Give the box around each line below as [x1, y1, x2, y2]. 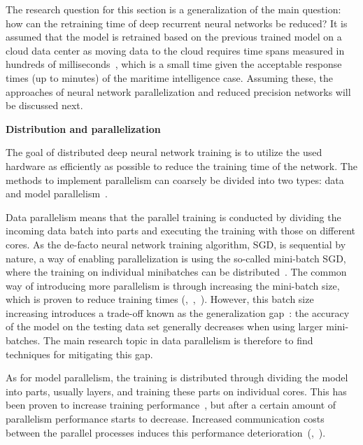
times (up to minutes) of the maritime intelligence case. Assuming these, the [6, 70, 333, 85]
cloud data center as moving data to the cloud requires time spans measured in [6, 43, 345, 57]
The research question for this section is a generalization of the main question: [6, 2, 341, 16]
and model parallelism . [6, 186, 108, 201]
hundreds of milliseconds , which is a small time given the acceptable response [6, 57, 342, 71]
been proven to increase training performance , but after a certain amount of [6, 397, 336, 412]
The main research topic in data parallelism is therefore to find [43, 333, 313, 348]
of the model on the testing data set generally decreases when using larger [6, 319, 323, 334]
